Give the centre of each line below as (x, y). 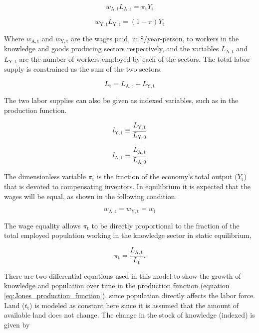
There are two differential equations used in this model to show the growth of (123, 276)
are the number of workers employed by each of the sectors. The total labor (134, 58)
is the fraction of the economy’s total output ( (167, 176)
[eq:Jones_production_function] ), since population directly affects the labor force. (130, 295)
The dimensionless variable (45, 176)
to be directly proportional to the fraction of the (165, 225)
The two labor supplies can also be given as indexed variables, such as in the (121, 100)
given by (17, 324)
